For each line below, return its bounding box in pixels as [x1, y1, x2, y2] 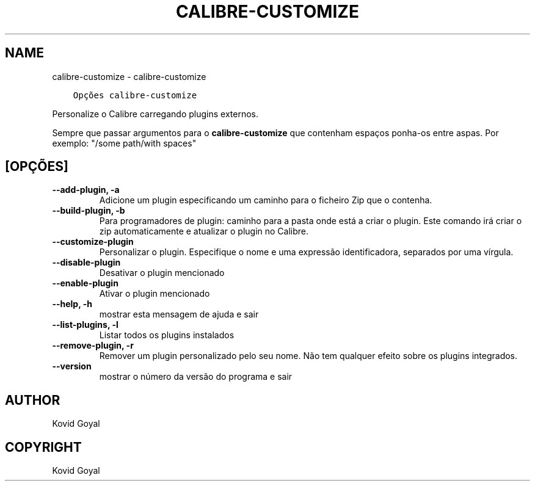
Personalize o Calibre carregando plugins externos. [52, 108, 258, 119]
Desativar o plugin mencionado [99, 267, 225, 278]
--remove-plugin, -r [52, 340, 134, 351]
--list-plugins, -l [52, 319, 118, 330]
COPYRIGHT [5, 439, 82, 455]
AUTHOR [5, 392, 60, 408]
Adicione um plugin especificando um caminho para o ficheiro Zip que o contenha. [99, 195, 432, 206]
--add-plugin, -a [52, 184, 120, 195]
